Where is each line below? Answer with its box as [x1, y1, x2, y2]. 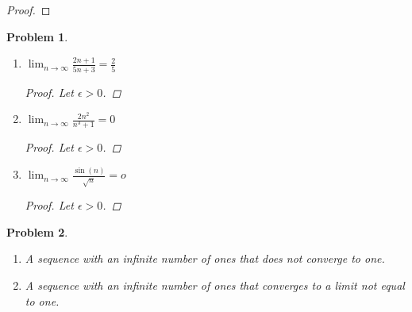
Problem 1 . [6, 28, 68, 44]
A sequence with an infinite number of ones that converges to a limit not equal [25, 276, 405, 293]
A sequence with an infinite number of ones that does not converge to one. [25, 250, 385, 267]
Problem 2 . [6, 223, 68, 240]
